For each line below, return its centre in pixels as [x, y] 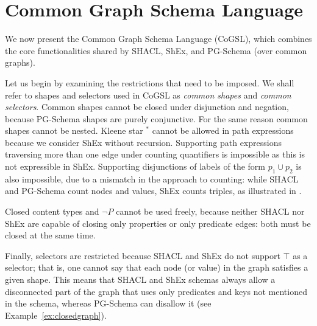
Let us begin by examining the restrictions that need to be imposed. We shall [150, 82]
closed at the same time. [50, 235]
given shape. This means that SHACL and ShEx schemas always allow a [140, 279]
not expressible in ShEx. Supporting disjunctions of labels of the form [135, 166]
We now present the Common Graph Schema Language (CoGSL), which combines [158, 39]
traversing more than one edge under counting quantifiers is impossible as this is [155, 154]
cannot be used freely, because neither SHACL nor [210, 211]
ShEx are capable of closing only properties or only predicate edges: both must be [158, 223]
